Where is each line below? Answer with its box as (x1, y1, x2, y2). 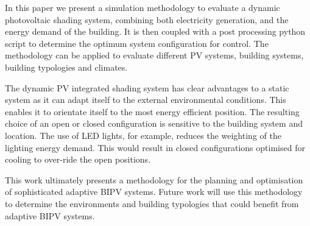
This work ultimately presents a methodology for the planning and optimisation (5, 173, 303, 186)
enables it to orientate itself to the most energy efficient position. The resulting (5, 105, 300, 118)
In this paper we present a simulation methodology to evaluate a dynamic (5, 1, 280, 13)
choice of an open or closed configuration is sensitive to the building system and (5, 117, 303, 130)
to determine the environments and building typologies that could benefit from (5, 197, 299, 210)
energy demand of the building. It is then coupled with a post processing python (5, 25, 306, 38)
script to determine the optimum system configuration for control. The (5, 37, 269, 49)
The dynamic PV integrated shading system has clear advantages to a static (5, 81, 289, 94)
